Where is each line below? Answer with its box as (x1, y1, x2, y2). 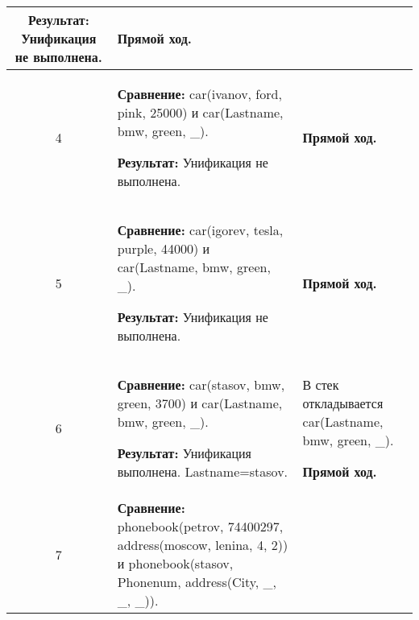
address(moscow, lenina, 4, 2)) (117, 535, 288, 554)
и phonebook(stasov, (117, 554, 234, 572)
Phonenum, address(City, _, (117, 572, 277, 591)
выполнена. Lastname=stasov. (117, 462, 288, 481)
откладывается (302, 394, 384, 412)
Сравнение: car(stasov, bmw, (117, 375, 285, 394)
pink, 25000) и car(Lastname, (117, 103, 284, 122)
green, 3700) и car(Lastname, (117, 394, 283, 412)
